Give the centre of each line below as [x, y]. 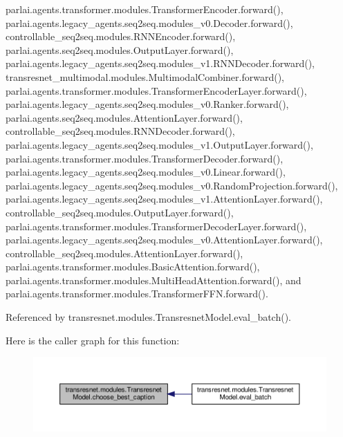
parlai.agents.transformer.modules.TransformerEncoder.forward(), [145, 9]
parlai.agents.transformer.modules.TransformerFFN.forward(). [137, 294]
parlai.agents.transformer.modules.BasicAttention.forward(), [133, 267]
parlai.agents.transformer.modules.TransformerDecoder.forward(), [145, 158]
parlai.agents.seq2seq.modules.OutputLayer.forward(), [120, 49]
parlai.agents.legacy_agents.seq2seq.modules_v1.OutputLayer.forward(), [159, 144]
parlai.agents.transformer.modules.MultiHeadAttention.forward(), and [154, 280]
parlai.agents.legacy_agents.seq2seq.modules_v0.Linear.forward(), [146, 172]
